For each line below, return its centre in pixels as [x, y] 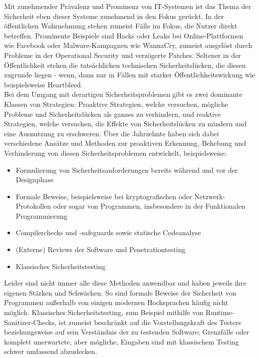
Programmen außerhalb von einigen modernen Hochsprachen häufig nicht [116, 302]
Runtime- [220, 312]
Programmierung [41, 215]
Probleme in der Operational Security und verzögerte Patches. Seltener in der [123, 55]
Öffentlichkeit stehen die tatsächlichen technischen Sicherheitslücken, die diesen [125, 65]
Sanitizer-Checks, [30, 322]
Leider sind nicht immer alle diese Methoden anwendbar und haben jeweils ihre [125, 283]
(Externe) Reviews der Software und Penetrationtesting [101, 249]
